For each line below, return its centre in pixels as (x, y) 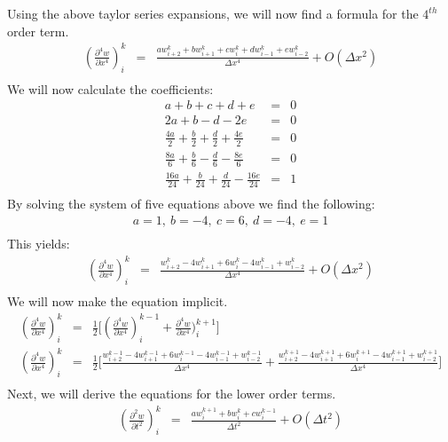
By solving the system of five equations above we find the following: (191, 204)
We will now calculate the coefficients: (110, 88)
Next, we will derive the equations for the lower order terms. (172, 394)
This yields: (39, 244)
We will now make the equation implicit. (118, 300)
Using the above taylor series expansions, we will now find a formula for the (213, 13)
